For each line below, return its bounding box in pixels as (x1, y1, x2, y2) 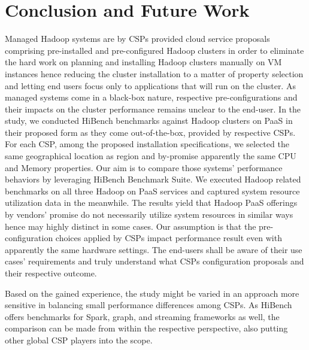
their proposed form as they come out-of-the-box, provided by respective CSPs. (5, 126, 296, 138)
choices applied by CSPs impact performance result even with (55, 232, 282, 244)
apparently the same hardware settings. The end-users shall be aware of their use (5, 243, 302, 255)
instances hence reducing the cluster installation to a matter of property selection (5, 67, 304, 80)
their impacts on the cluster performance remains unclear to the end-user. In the (5, 102, 301, 115)
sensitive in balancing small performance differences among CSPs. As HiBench (5, 299, 292, 311)
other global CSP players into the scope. (5, 333, 153, 346)
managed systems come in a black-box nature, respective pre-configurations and (5, 91, 298, 104)
